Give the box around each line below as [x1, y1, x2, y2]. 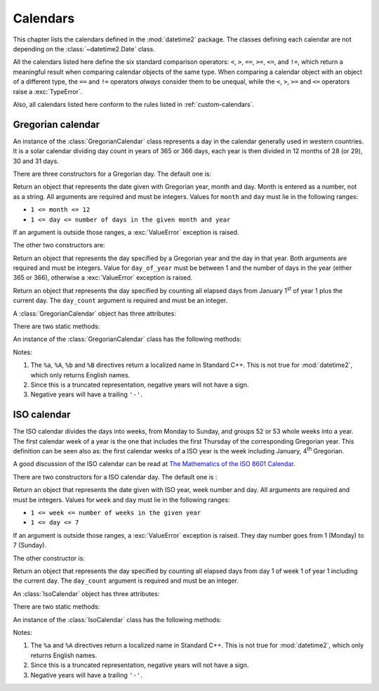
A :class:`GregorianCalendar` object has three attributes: [13, 309, 177, 318]
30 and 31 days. [13, 157, 59, 165]
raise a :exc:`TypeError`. [13, 87, 83, 96]
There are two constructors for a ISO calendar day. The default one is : [13, 472, 218, 481]
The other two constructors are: [13, 241, 105, 250]
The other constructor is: [13, 554, 86, 562]
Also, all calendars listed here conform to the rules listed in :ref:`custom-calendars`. [13, 100, 255, 108]
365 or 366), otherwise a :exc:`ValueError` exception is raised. [13, 273, 193, 282]
